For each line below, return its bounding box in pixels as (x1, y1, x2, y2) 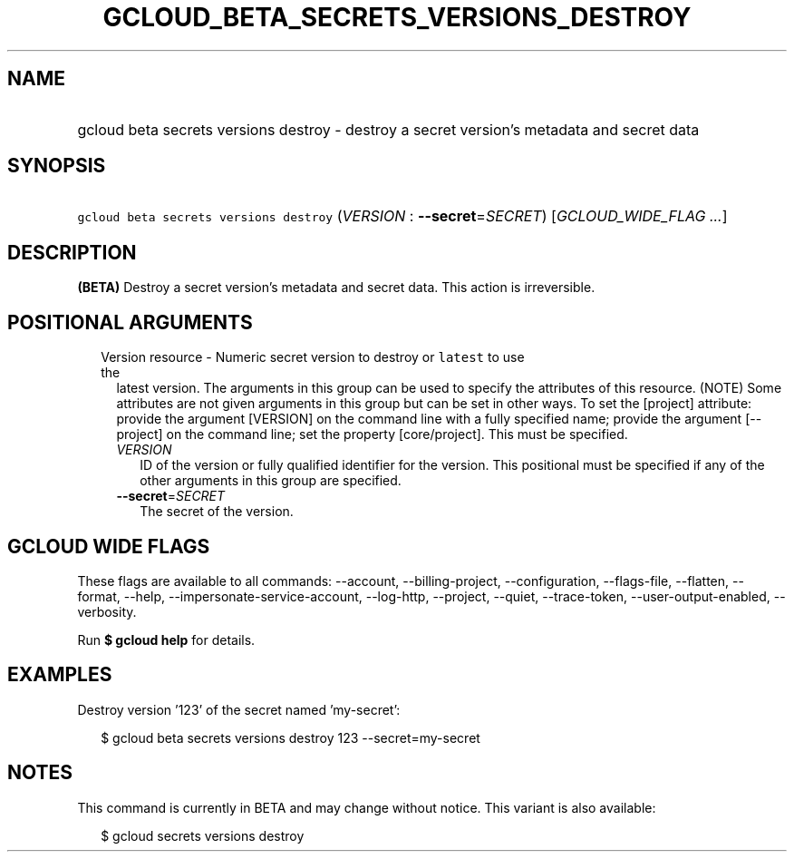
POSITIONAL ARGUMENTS (7, 310, 253, 334)
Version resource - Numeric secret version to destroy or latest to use (101, 349, 525, 366)
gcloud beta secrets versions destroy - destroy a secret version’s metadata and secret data (77, 120, 700, 139)
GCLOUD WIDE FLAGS (7, 534, 210, 558)
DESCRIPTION (7, 240, 137, 264)
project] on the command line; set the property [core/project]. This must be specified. (116, 426, 628, 443)
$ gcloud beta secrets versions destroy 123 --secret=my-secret (101, 729, 480, 746)
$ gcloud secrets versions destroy (101, 827, 305, 844)
